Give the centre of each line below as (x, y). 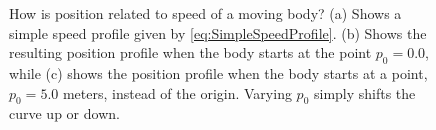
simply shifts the (364, 92)
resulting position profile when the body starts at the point (190, 52)
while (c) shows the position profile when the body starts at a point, (218, 72)
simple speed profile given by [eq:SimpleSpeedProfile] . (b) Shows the (218, 32)
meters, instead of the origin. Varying (177, 92)
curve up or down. (64, 113)
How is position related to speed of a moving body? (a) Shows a (205, 13)
